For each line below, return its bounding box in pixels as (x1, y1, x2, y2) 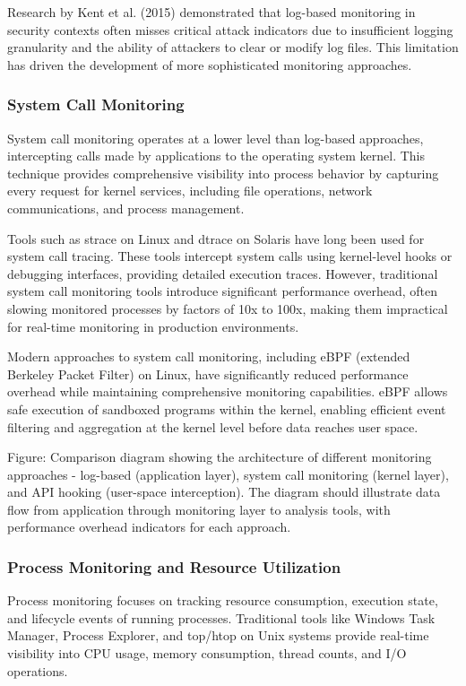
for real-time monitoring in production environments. (7, 317, 299, 335)
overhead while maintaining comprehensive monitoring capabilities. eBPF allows (7, 382, 448, 401)
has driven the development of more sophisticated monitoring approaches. (7, 55, 412, 74)
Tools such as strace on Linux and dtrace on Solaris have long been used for (7, 229, 425, 247)
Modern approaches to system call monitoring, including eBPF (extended (7, 347, 410, 366)
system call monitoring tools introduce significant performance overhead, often (7, 282, 438, 300)
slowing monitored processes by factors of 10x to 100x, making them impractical (7, 299, 448, 317)
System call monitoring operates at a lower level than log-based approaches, (7, 128, 424, 147)
